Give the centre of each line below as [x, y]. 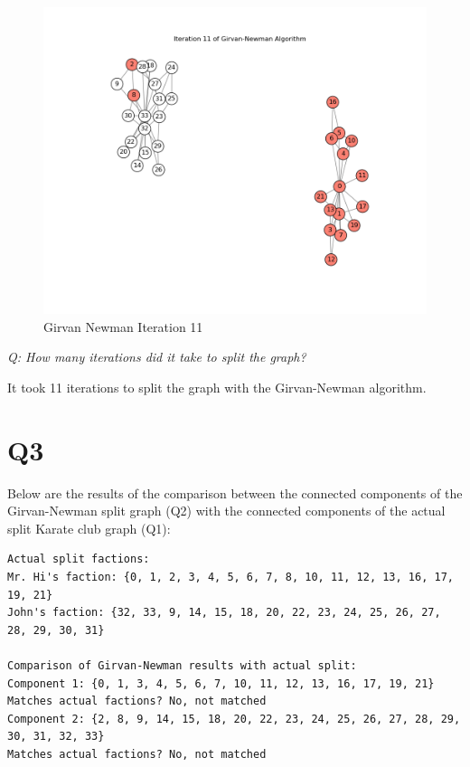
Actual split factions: [79, 559]
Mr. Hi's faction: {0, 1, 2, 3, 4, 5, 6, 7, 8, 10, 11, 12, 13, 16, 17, [230, 578]
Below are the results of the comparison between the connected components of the [235, 492]
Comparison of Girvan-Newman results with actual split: [182, 666]
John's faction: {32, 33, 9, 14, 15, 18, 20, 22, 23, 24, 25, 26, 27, [224, 613]
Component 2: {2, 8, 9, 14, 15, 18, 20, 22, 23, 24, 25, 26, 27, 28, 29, [234, 719]
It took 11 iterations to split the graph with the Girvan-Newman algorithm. [217, 387]
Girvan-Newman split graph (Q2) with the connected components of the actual [226, 511]
